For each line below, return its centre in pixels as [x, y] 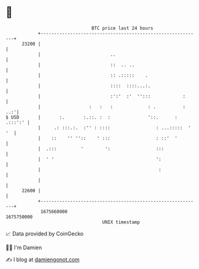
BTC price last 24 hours [122, 28]
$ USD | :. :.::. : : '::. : [92, 117]
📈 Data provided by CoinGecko [45, 234]
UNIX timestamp [121, 222]
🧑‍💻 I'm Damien [24, 247]
